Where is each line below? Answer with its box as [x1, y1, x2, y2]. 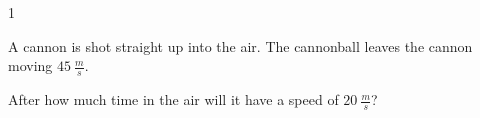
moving [8, 55, 53, 76]
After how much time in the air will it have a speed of [8, 89, 339, 110]
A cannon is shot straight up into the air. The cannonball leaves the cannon [8, 35, 473, 56]
